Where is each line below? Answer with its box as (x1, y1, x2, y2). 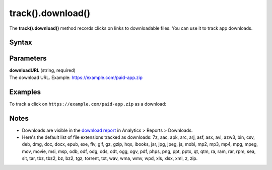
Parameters (9, 54, 47, 63)
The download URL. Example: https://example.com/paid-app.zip (9, 74, 143, 80)
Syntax (9, 38, 32, 47)
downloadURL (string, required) (9, 67, 76, 73)
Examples (9, 88, 41, 96)
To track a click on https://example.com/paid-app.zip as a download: (9, 101, 166, 107)
